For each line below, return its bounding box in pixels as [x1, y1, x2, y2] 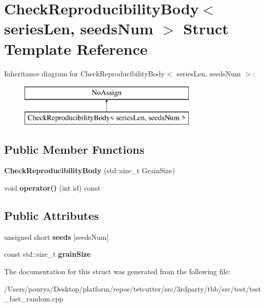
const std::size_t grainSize [4, 249, 91, 259]
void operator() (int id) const [4, 182, 101, 193]
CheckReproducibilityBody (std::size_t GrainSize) [4, 165, 175, 176]
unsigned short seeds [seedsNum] [4, 231, 109, 242]
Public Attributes [4, 208, 99, 223]
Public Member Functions [4, 141, 144, 157]
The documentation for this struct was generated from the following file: [4, 266, 231, 277]
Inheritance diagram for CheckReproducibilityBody [4, 68, 165, 78]
